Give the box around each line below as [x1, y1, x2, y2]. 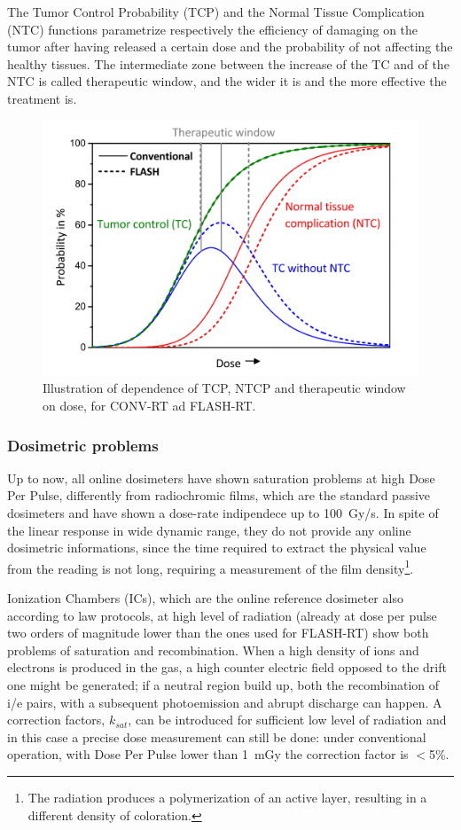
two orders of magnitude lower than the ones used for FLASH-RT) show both [7, 623, 429, 642]
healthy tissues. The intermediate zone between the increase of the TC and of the [7, 54, 449, 73]
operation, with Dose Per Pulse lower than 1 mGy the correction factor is [7, 745, 409, 763]
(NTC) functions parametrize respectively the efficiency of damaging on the [7, 20, 418, 38]
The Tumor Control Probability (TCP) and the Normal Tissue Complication [7, 3, 425, 20]
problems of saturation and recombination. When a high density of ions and [7, 640, 419, 659]
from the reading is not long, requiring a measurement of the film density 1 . [7, 556, 414, 577]
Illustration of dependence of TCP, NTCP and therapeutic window [43, 379, 406, 397]
